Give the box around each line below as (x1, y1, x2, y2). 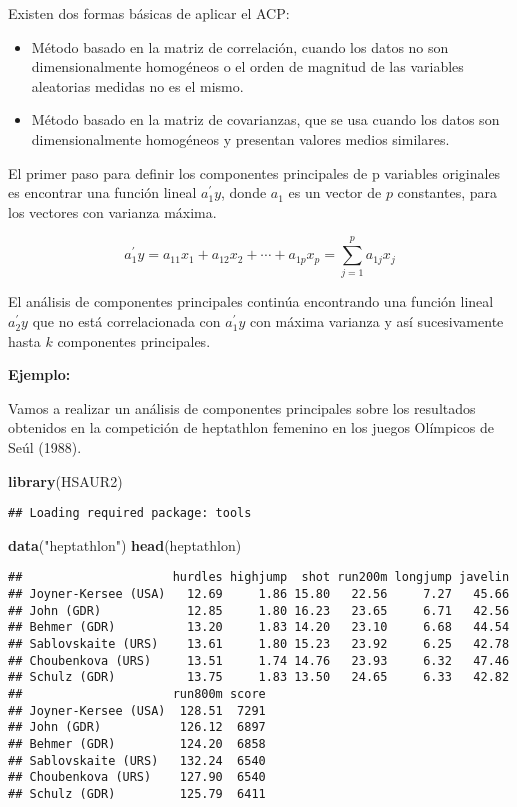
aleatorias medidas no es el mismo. (31, 75, 244, 96)
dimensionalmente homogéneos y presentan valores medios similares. (31, 128, 450, 149)
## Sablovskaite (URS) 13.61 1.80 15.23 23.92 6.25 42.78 (8, 637, 510, 652)
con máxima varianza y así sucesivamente (249, 311, 504, 332)
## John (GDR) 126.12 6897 (8, 720, 266, 735)
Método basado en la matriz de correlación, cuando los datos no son (31, 36, 449, 57)
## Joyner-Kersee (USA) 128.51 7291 (8, 703, 266, 718)
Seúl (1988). (8, 437, 82, 458)
